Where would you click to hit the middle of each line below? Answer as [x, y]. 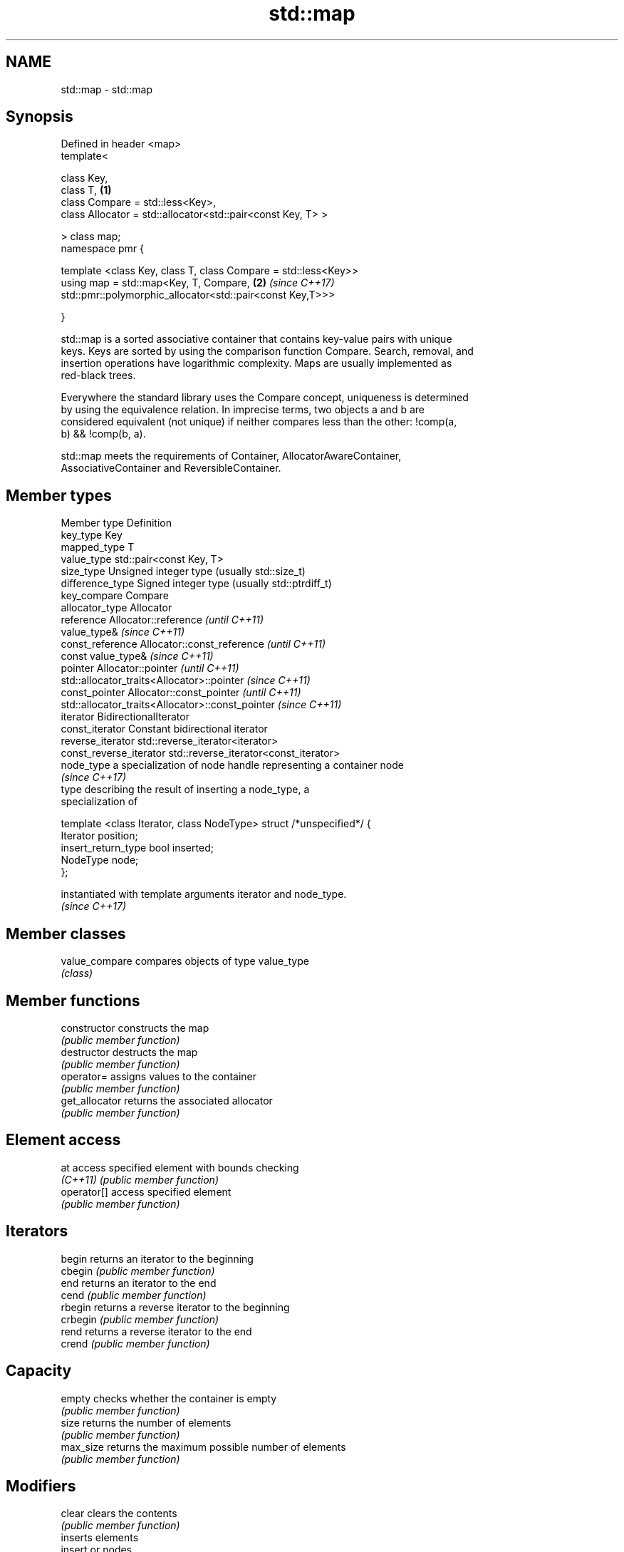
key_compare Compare [115, 596]
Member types [59, 495]
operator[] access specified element [146, 1191]
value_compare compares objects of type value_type [185, 961]
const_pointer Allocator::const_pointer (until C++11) [181, 693]
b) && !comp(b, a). [103, 434]
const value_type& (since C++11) [137, 656]
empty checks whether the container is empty [169, 1398]
